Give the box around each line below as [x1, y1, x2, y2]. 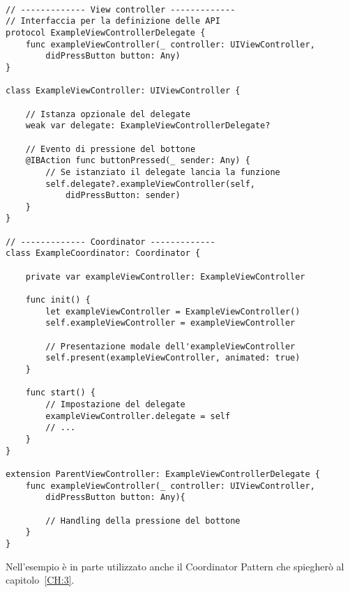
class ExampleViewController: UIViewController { [6, 86, 241, 96]
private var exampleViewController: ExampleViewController [25, 271, 305, 282]
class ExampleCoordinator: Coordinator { [6, 248, 201, 259]
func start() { [25, 388, 96, 398]
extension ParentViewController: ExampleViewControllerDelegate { [6, 469, 321, 479]
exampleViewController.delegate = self [45, 411, 231, 421]
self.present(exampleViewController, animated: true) [45, 353, 300, 363]
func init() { [25, 295, 91, 305]
